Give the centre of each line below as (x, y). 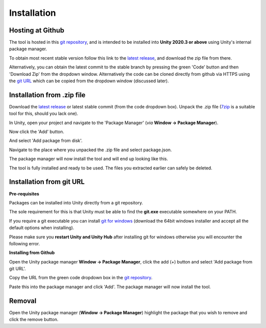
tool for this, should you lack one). (44, 114)
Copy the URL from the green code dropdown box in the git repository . (81, 278)
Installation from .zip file (47, 95)
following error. (25, 243)
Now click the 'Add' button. (37, 132)
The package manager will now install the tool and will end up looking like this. (89, 159)
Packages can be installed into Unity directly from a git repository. (76, 202)
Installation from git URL (47, 182)
